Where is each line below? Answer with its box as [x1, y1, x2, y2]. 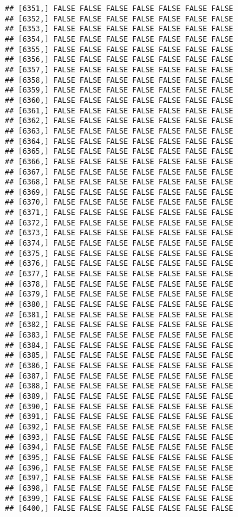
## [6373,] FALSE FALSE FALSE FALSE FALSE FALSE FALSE [5, 228, 234, 238]
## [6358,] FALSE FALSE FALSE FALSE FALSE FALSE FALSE [5, 75, 234, 85]
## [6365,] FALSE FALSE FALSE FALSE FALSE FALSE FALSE [5, 147, 234, 156]
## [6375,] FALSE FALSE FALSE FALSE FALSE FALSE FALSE [5, 249, 234, 258]
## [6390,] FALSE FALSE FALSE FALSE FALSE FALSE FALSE [5, 402, 234, 411]
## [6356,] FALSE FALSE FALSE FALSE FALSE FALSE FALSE [5, 55, 234, 64]
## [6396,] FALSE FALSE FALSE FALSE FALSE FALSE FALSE [5, 463, 234, 472]
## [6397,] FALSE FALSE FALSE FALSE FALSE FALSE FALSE [5, 474, 234, 483]
